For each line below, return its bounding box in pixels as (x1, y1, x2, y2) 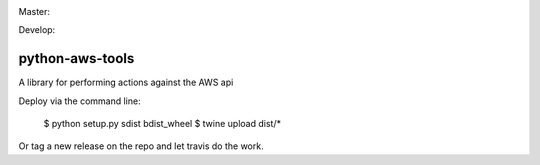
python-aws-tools (18, 50, 135, 67)
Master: (18, 6, 50, 17)
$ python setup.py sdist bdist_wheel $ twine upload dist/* (43, 118, 282, 130)
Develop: (18, 24, 56, 36)
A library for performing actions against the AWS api (18, 76, 234, 89)
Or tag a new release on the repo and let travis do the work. (18, 140, 264, 152)
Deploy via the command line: (18, 95, 141, 107)
